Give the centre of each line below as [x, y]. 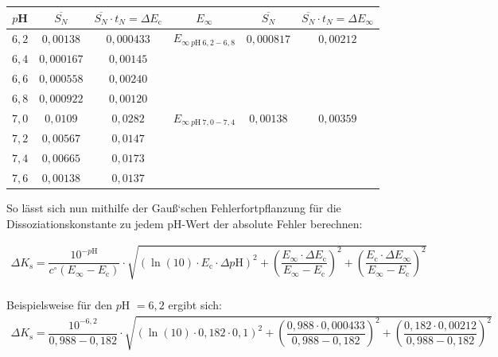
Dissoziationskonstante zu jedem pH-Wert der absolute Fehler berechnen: [185, 223]
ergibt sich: [195, 305]
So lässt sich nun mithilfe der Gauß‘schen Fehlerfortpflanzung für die [174, 208]
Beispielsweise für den [60, 305]
